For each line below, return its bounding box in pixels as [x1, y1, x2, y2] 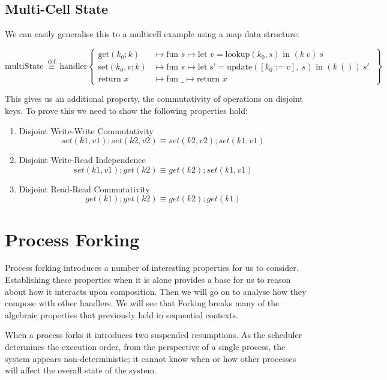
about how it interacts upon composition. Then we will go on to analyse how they [5, 285, 307, 297]
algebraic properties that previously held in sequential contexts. [5, 308, 238, 321]
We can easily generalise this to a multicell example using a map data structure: [5, 28, 299, 40]
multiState [5, 62, 44, 71]
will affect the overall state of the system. [5, 364, 157, 376]
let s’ [197, 63, 216, 72]
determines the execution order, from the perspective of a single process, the [5, 340, 286, 353]
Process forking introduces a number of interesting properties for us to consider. [5, 261, 299, 274]
